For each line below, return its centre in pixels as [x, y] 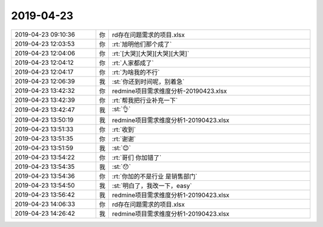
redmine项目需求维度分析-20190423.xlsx [170, 91]
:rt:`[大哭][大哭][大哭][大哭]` [151, 53]
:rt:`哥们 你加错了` [137, 158]
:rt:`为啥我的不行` [136, 72]
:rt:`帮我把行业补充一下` [145, 100]
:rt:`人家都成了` [133, 63]
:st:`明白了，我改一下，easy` [152, 186]
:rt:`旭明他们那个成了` [142, 44]
